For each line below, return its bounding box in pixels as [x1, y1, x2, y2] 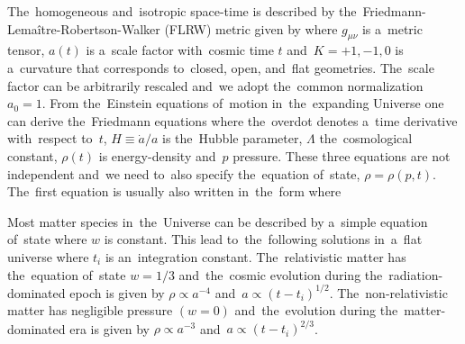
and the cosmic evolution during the [178, 265, 383, 284]
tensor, [7, 41, 45, 59]
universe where [7, 247, 89, 266]
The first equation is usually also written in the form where [7, 182, 342, 201]
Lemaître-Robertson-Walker [7, 19, 160, 38]
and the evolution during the [234, 301, 398, 320]
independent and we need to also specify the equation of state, [7, 164, 360, 183]
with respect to [7, 129, 93, 148]
